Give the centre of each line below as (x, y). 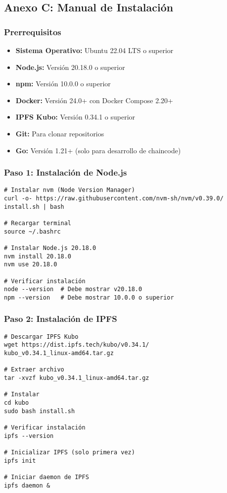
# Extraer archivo (34, 370)
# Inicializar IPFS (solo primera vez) (69, 452)
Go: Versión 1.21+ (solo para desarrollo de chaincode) (98, 150)
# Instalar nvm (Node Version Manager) (69, 190)
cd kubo (17, 403)
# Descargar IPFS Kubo (41, 337)
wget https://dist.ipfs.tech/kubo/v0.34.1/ (77, 345)
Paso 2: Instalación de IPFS (61, 319)
